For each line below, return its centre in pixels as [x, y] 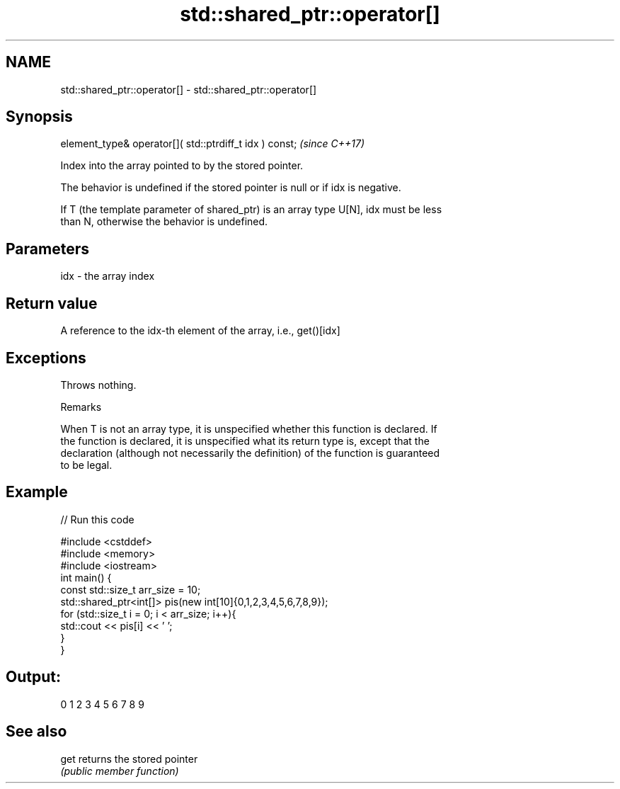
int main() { [86, 577]
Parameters [47, 249]
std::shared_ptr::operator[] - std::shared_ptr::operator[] [189, 89]
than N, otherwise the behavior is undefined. [164, 222]
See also [36, 732]
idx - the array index [108, 276]
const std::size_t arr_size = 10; [131, 589]
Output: [33, 677]
